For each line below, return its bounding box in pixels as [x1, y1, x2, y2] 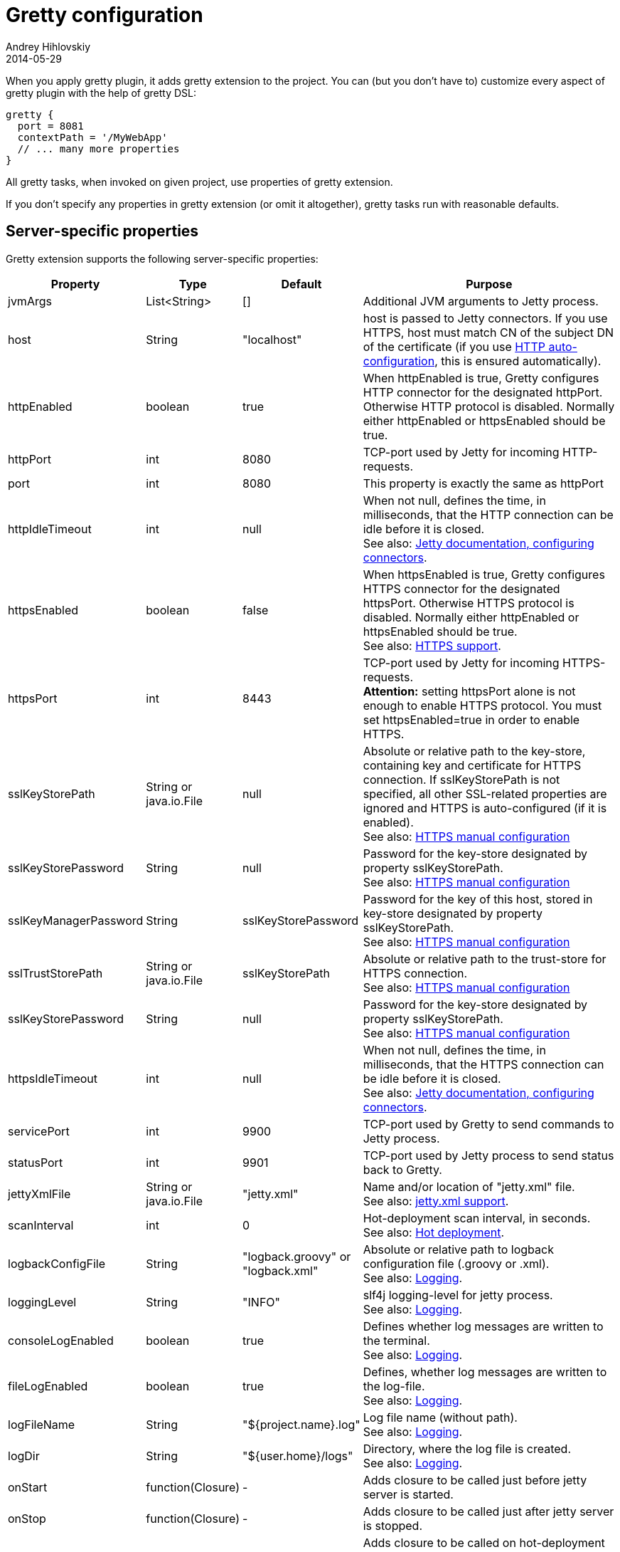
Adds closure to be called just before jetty [363, 1472, 587, 1487]
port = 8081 [17, 120, 84, 132]
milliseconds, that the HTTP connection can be [363, 507, 614, 522]
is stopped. [363, 1518, 422, 1533]
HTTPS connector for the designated [363, 581, 560, 596]
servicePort [8, 1123, 70, 1138]
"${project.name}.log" [242, 1417, 360, 1432]
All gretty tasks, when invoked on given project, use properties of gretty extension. [6, 175, 393, 188]
